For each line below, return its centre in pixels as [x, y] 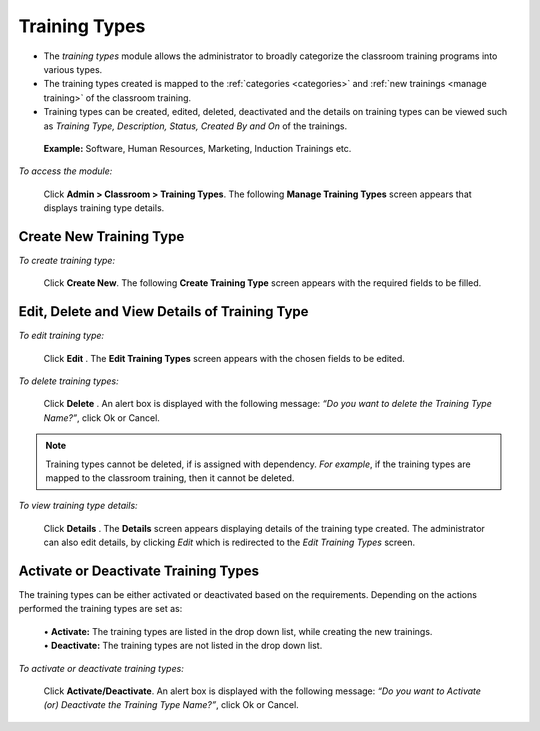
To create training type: [66, 260]
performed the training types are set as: [100, 609]
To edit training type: [61, 336]
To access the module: [65, 171]
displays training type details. [104, 208]
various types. [73, 69]
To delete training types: [68, 381]
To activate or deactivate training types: [101, 668]
